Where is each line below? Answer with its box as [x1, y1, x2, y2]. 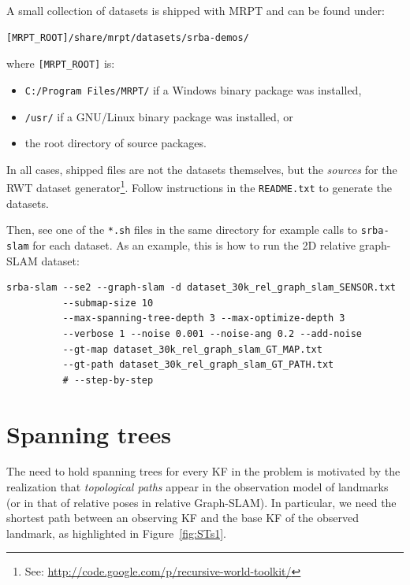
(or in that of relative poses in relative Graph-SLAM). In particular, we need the [6, 494, 397, 510]
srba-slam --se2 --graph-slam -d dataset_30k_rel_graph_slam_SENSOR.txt [6, 282, 396, 294]
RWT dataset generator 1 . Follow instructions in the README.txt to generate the [6, 177, 392, 195]
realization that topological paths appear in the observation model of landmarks [6, 479, 389, 495]
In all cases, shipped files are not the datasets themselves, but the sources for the [6, 161, 397, 177]
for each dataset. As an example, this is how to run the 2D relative [32, 236, 356, 253]
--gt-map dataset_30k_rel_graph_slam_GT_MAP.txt [62, 343, 322, 355]
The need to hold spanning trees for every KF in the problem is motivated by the [6, 463, 401, 479]
